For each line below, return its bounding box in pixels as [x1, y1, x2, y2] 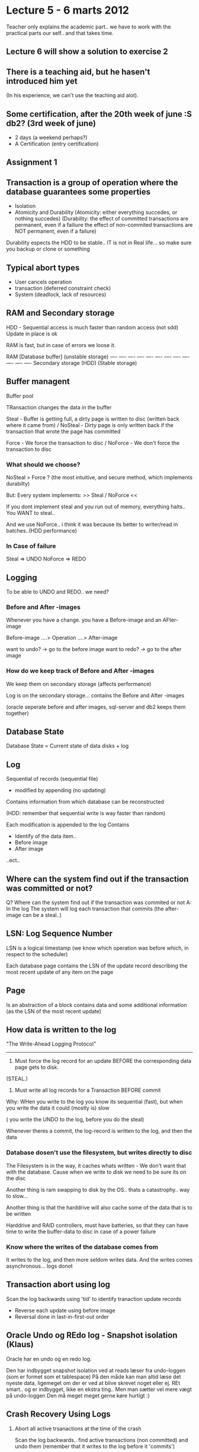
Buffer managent [6, 377, 70, 387]
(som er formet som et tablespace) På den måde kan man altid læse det [6, 1373, 181, 1380]
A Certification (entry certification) [14, 140, 99, 147]
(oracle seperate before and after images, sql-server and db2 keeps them [6, 703, 186, 710]
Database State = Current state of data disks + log [6, 742, 129, 749]
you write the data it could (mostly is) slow [6, 1104, 110, 1111]
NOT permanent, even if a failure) [14, 227, 97, 235]
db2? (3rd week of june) [6, 118, 97, 128]
